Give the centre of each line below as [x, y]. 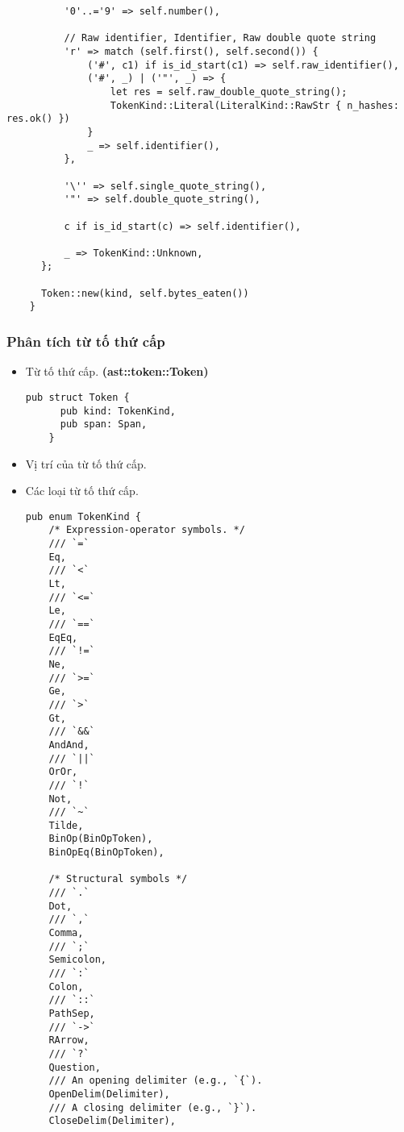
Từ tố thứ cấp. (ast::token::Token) [117, 371]
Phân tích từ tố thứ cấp [86, 341]
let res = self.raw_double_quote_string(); [229, 92]
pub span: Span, [104, 424]
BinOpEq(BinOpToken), [106, 853]
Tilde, [66, 825]
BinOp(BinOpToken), [101, 839]
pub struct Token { [77, 397]
